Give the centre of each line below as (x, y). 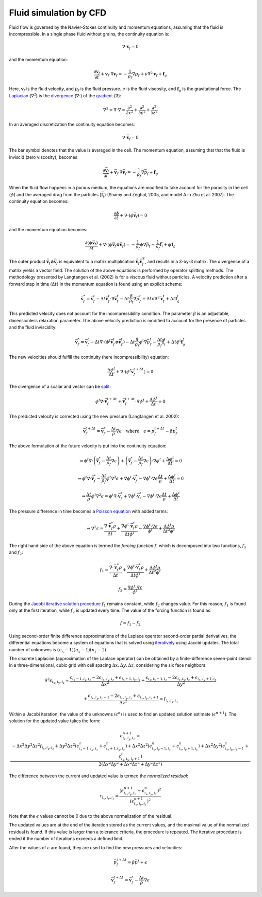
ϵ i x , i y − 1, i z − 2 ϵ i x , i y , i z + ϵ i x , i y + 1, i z (181, 678)
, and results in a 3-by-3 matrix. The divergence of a (197, 262)
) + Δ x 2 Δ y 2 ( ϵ (212, 745)
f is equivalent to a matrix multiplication (96, 262)
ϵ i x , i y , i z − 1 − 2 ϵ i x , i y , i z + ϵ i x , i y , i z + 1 (123, 697)
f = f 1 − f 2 (130, 624)
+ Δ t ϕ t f (175, 342)
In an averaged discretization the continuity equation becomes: (72, 125)
